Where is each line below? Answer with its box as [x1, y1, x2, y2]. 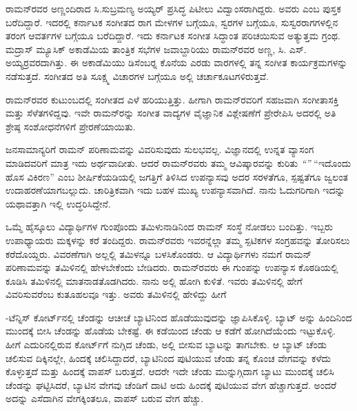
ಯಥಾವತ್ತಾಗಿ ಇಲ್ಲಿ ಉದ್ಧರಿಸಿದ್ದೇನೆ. [6, 196, 111, 210]
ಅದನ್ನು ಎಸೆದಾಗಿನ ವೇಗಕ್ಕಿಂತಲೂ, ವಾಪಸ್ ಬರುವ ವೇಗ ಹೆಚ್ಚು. [6, 391, 204, 405]
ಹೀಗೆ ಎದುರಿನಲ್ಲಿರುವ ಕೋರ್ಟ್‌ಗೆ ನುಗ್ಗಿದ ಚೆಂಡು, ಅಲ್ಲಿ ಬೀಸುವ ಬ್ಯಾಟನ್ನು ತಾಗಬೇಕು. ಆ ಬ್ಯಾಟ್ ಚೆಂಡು [6, 337, 327, 352]
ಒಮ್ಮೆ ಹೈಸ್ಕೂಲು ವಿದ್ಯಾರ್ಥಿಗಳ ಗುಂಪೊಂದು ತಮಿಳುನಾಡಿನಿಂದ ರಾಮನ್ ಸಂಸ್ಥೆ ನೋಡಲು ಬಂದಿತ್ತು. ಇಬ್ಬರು [6, 219, 333, 234]
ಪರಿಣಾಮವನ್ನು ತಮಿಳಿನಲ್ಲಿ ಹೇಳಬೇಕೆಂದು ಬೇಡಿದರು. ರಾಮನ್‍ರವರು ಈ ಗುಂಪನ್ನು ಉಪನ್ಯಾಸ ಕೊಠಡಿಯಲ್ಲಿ [6, 260, 338, 274]
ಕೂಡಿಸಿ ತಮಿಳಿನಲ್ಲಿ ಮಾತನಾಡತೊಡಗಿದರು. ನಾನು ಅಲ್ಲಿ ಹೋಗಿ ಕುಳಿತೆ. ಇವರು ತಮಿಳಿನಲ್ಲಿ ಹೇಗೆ [6, 273, 303, 288]
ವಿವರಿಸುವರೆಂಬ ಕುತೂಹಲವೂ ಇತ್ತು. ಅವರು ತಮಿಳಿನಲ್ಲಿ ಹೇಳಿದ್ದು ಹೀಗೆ [6, 287, 227, 301]
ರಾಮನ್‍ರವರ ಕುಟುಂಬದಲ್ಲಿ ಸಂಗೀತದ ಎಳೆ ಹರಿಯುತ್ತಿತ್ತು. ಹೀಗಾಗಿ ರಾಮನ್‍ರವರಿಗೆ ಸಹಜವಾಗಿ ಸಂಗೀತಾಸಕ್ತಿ [6, 92, 339, 106]
